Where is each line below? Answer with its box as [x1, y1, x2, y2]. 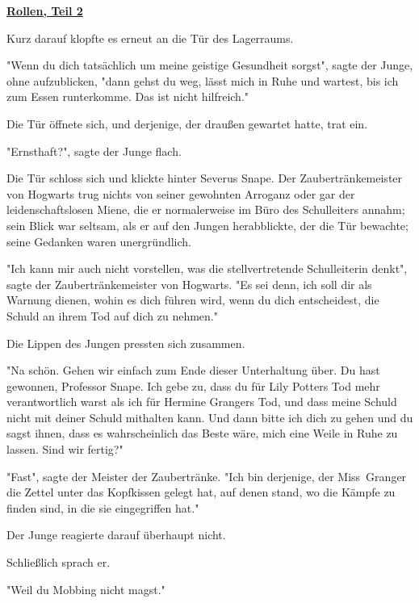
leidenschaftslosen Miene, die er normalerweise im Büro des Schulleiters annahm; [6, 201, 405, 218]
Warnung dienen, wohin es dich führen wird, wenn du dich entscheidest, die [6, 291, 379, 308]
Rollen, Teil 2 [6, 2, 83, 19]
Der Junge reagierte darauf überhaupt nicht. [6, 526, 226, 543]
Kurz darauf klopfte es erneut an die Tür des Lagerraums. [6, 29, 294, 46]
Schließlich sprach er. [6, 554, 111, 571]
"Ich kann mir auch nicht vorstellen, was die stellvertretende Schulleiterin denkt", [6, 260, 408, 277]
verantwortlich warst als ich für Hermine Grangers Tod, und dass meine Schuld [6, 393, 397, 410]
